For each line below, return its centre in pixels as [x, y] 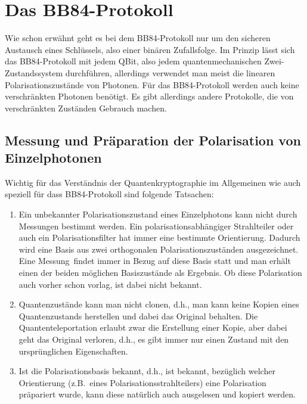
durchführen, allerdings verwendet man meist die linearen [170, 72]
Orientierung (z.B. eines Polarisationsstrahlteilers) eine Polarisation [142, 382]
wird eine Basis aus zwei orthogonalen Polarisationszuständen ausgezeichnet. [159, 249]
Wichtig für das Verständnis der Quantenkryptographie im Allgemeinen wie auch [153, 182]
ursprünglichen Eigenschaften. [73, 351]
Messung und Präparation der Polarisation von [153, 140]
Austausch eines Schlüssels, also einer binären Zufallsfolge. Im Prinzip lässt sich [150, 49]
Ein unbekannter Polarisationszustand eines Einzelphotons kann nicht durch [158, 214]
